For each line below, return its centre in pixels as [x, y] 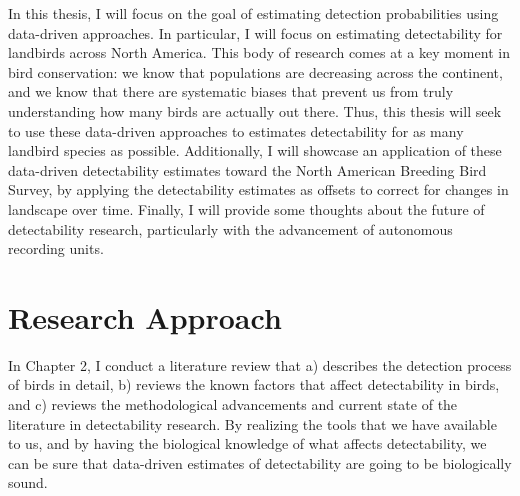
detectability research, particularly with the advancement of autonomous [230, 228]
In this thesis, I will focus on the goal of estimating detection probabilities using [253, 13]
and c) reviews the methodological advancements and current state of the [233, 404]
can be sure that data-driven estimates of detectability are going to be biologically [260, 462]
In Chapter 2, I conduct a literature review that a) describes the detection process [260, 364]
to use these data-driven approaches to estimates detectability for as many [236, 130]
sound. [28, 482]
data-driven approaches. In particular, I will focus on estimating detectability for [255, 32]
